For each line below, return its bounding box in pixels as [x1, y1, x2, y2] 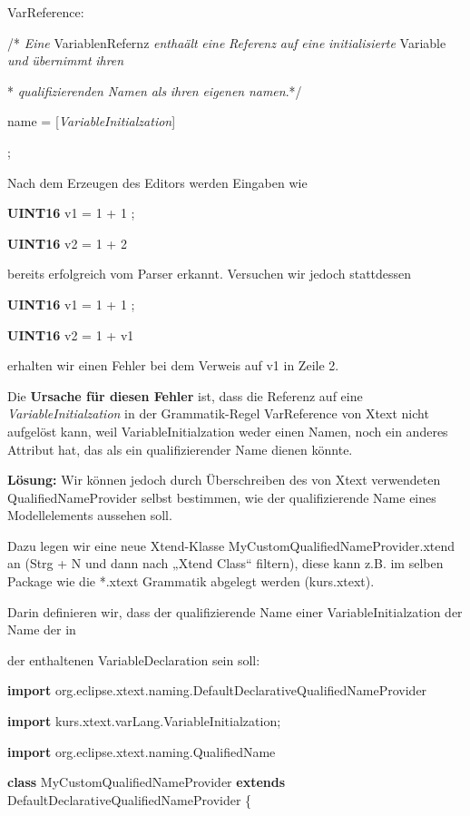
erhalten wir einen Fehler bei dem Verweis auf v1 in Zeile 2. [7, 356, 339, 375]
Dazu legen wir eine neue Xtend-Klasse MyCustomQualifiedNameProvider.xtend [7, 536, 455, 555]
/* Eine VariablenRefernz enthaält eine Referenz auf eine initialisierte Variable [7, 33, 446, 52]
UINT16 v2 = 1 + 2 [7, 233, 127, 252]
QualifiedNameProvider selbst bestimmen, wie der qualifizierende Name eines [7, 487, 436, 506]
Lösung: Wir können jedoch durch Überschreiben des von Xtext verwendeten [7, 470, 441, 489]
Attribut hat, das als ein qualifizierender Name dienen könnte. [7, 439, 353, 458]
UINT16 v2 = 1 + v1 [7, 325, 134, 344]
